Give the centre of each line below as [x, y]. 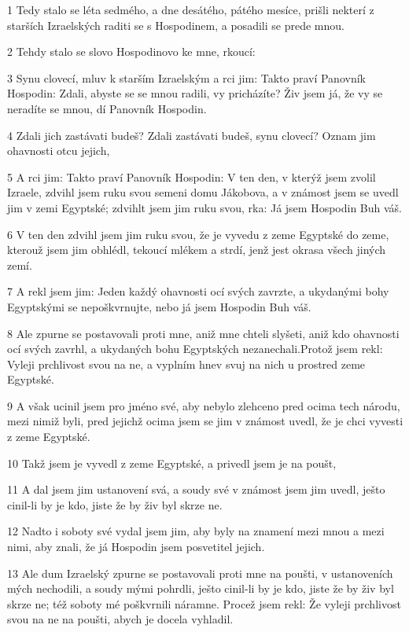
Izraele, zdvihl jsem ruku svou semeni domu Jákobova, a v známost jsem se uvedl [203, 192]
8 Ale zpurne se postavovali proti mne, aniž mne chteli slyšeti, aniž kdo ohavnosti [203, 333]
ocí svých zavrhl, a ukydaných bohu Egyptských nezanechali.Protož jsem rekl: [195, 349]
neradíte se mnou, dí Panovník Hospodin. [107, 108]
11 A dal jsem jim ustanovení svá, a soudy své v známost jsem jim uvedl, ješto [196, 489]
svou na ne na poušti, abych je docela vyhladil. [120, 619]
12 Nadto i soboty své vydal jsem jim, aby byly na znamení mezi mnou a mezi [196, 531]
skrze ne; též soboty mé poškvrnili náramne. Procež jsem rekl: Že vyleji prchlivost [204, 603]
